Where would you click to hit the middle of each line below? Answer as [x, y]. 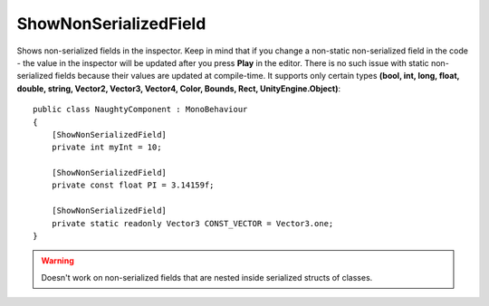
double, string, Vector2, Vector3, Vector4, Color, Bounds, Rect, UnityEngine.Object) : [179, 88]
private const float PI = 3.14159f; [133, 185]
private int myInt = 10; [106, 148]
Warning [58, 261]
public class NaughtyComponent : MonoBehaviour [140, 110]
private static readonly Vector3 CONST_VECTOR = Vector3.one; [192, 223]
